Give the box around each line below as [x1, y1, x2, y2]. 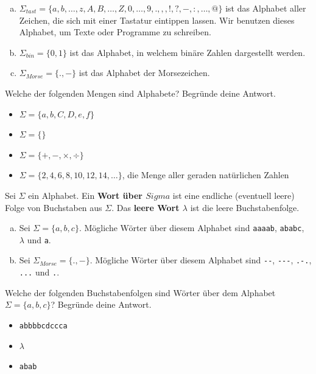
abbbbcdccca [19, 321, 68, 330]
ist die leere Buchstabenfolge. [190, 201, 300, 213]
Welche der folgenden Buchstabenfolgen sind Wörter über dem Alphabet [5, 286, 276, 299]
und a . [27, 233, 51, 246]
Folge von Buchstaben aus [5, 201, 102, 213]
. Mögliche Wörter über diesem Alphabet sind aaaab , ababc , [79, 221, 304, 234]
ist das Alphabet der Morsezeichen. [79, 66, 210, 79]
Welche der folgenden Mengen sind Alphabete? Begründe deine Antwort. [5, 86, 276, 99]
